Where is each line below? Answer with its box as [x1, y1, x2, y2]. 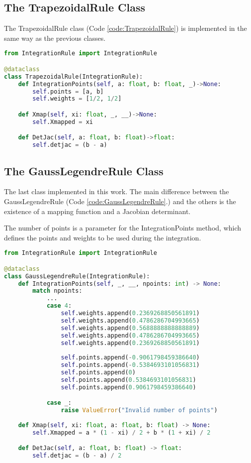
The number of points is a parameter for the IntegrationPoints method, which [4, 223, 242, 233]
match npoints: [32, 287, 83, 295]
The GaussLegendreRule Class [4, 163, 164, 178]
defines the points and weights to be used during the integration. [4, 232, 201, 242]
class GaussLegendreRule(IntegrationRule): [4, 272, 150, 280]
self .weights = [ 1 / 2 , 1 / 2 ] [32, 95, 122, 103]
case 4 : [46, 302, 72, 310]
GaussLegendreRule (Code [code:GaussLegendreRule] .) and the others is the [4, 196, 236, 206]
